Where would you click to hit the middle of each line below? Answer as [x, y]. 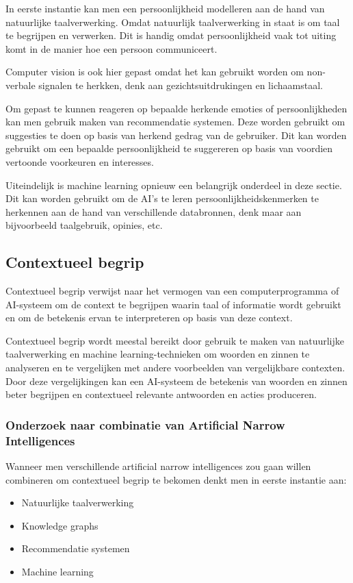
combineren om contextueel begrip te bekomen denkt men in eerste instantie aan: [176, 479]
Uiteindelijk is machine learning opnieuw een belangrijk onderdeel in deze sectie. [174, 185]
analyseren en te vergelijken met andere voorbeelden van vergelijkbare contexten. [175, 368]
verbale [21, 85]
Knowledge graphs [60, 525]
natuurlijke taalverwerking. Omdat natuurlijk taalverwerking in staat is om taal [173, 22]
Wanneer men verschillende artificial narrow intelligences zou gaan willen [158, 466]
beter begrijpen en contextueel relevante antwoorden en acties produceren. [161, 394]
